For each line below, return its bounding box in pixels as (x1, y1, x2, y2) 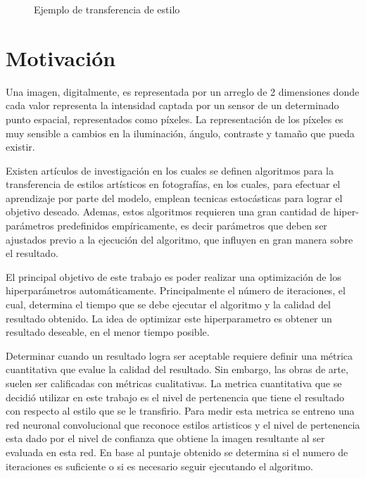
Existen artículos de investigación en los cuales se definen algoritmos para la (6, 163, 334, 177)
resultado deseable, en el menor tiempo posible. (6, 325, 210, 339)
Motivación (6, 43, 116, 72)
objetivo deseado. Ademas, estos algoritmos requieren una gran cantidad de (6, 204, 330, 219)
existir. (6, 139, 35, 154)
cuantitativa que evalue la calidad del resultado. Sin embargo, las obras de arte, (6, 362, 348, 377)
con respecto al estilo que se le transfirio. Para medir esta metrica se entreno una (6, 403, 355, 418)
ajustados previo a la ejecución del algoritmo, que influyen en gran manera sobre (6, 232, 353, 246)
